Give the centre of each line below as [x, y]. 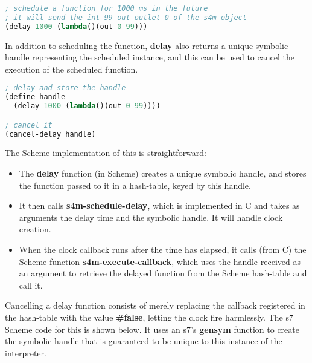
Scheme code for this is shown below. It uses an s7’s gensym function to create [152, 329]
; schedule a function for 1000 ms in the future [107, 8]
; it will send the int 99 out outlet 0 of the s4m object [126, 17]
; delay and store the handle [65, 88]
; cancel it [29, 125]
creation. [35, 229]
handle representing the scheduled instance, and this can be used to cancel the [150, 57]
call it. [31, 285]
